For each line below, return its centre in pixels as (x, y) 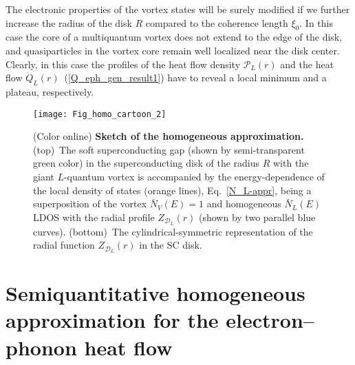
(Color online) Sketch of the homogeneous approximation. (169, 136)
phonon (41, 347)
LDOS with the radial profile (94, 217)
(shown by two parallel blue (257, 217)
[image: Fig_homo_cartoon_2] (100, 114)
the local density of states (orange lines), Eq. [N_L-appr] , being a (172, 190)
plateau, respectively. (50, 91)
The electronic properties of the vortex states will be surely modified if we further (178, 9)
